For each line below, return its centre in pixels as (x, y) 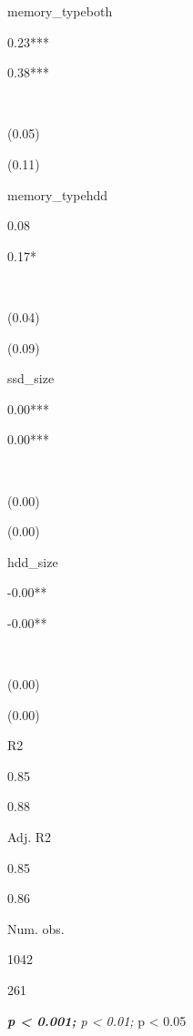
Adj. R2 (30, 837)
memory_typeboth (60, 11)
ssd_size (31, 378)
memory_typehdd (58, 194)
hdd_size (33, 561)
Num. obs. (36, 928)
